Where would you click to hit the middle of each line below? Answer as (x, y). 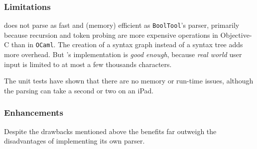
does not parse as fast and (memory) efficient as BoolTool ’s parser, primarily (122, 25)
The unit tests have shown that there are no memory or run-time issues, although (129, 81)
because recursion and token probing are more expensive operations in (111, 35)
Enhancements (34, 112)
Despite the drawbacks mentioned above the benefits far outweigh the (110, 131)
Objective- (236, 35)
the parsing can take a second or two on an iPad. (79, 90)
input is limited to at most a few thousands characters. (88, 64)
